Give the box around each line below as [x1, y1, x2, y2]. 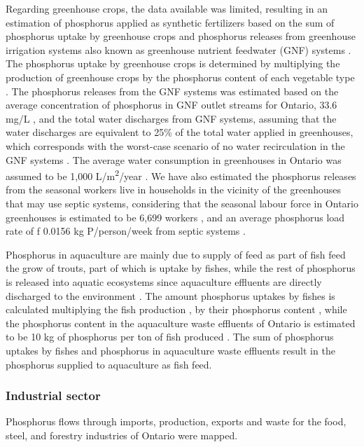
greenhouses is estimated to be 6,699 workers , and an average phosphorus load [6, 209, 345, 224]
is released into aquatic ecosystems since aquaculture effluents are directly [6, 274, 322, 289]
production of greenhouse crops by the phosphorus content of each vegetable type [6, 69, 355, 84]
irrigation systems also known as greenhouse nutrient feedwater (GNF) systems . [6, 42, 351, 57]
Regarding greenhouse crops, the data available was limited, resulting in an [6, 1, 328, 15]
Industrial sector [6, 387, 101, 404]
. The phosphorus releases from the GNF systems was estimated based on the [6, 83, 339, 98]
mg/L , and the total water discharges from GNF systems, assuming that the [6, 111, 337, 125]
